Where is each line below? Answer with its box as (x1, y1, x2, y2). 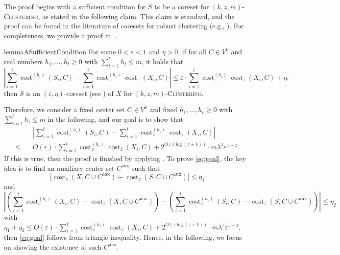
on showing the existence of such (4, 241, 102, 252)
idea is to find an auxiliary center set (4, 162, 115, 173)
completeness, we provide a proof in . (4, 30, 117, 40)
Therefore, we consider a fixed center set (4, 104, 125, 115)
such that (132, 162, 160, 173)
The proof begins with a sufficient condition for (4, 1, 146, 11)
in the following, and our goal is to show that (48, 114, 184, 124)
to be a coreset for (154, 1, 209, 11)
